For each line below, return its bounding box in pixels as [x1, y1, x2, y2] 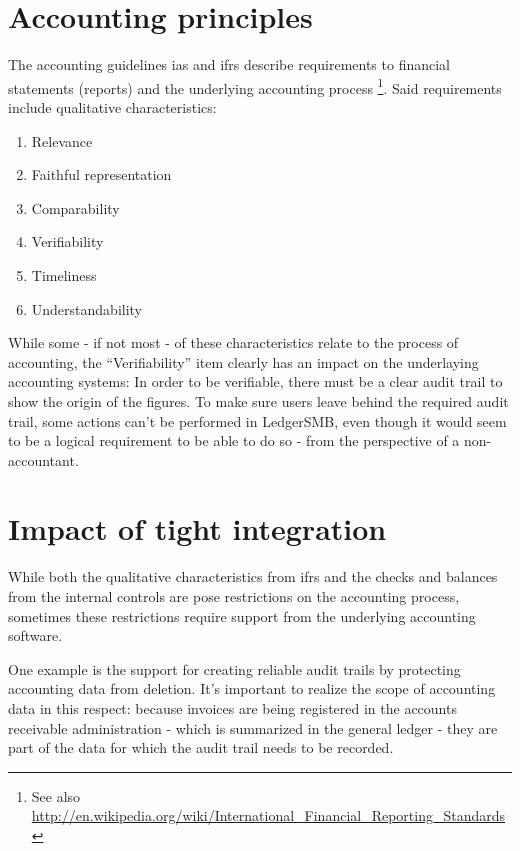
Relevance [31, 130, 93, 151]
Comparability [31, 197, 120, 218]
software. [8, 625, 63, 646]
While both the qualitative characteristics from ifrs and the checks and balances [8, 566, 498, 587]
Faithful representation [31, 164, 172, 185]
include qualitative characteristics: [8, 96, 217, 117]
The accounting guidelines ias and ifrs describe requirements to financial [8, 54, 450, 75]
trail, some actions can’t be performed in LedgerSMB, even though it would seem [8, 410, 507, 431]
